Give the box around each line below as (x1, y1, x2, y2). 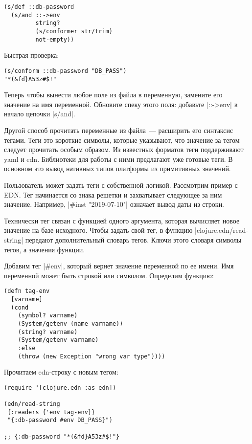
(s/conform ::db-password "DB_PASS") (4, 67, 127, 74)
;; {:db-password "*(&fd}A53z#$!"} (4, 433, 120, 440)
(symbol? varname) (18, 312, 78, 319)
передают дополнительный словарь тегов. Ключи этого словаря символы (25, 234, 242, 244)
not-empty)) (35, 36, 74, 43)
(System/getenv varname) (18, 336, 99, 344)
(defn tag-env (4, 288, 50, 295)
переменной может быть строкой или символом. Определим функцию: (4, 270, 214, 280)
